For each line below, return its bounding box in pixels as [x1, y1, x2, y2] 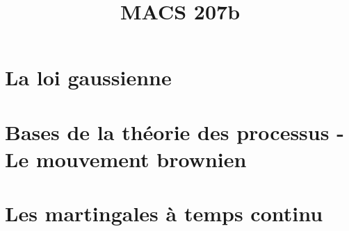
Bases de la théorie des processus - [5, 117, 344, 146]
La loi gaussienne [5, 63, 172, 92]
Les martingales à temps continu [5, 199, 323, 228]
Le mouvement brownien [5, 144, 247, 173]
